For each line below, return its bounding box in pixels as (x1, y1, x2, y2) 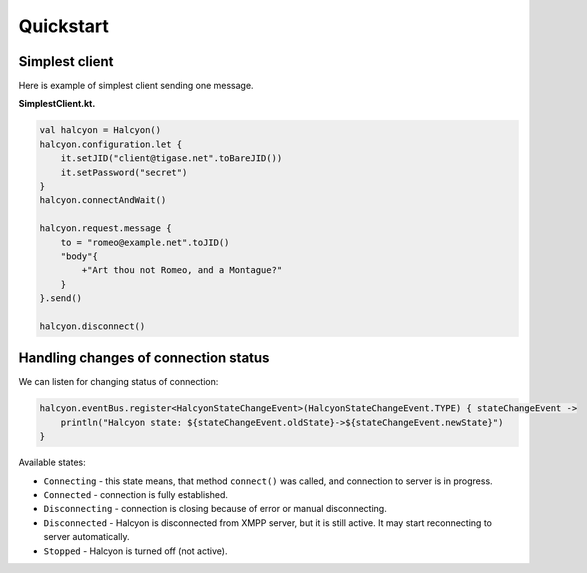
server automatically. (43, 531, 130, 543)
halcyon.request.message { (39, 223, 172, 234)
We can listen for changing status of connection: (18, 376, 219, 388)
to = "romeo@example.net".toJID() (60, 236, 230, 248)
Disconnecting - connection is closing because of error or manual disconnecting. (43, 503, 387, 515)
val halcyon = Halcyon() (39, 125, 162, 136)
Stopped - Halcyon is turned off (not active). (43, 545, 228, 557)
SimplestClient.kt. (18, 98, 96, 110)
